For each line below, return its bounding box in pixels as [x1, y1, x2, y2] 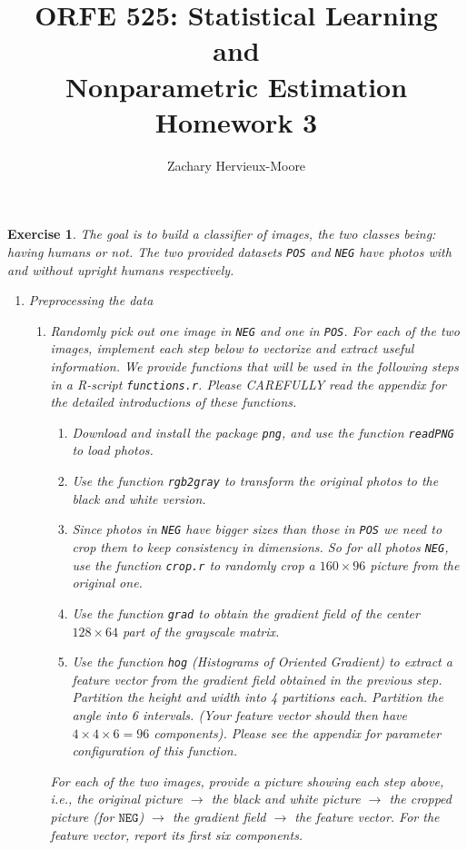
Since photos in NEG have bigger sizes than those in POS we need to [72, 519, 442, 539]
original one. [72, 573, 143, 592]
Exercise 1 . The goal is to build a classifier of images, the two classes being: [7, 224, 436, 243]
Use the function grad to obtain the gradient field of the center [72, 603, 420, 622]
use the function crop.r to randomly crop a [72, 555, 315, 574]
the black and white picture [211, 789, 361, 808]
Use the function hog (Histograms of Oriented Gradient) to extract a [72, 652, 452, 671]
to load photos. [72, 440, 154, 460]
